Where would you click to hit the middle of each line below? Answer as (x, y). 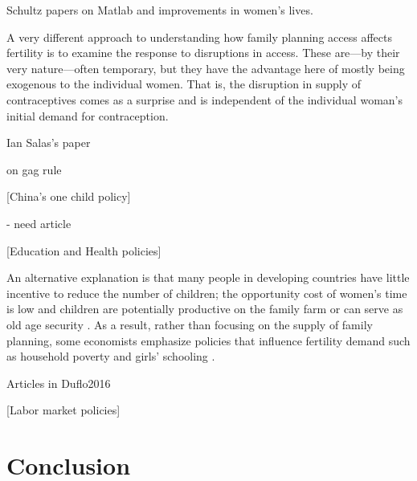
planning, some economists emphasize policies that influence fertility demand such (208, 340)
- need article (39, 223)
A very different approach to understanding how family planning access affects (199, 37)
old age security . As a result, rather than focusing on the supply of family (190, 324)
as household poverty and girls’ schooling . (111, 356)
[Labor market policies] (63, 410)
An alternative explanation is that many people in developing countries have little (208, 277)
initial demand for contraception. (88, 115)
